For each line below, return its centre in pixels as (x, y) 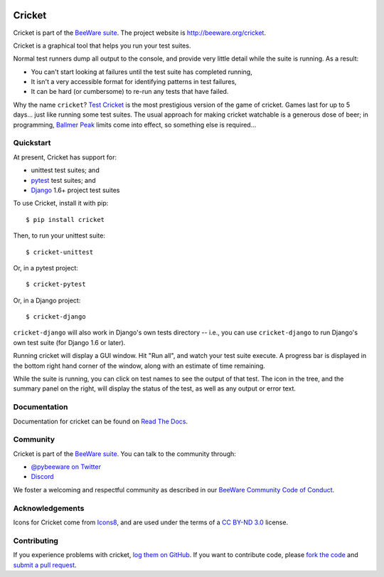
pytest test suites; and (63, 180)
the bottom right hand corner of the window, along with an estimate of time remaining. (139, 366)
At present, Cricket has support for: (65, 157)
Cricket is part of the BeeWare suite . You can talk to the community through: (124, 454)
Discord (42, 477)
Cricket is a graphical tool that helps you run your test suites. (102, 46)
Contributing (36, 541)
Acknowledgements (49, 508)
